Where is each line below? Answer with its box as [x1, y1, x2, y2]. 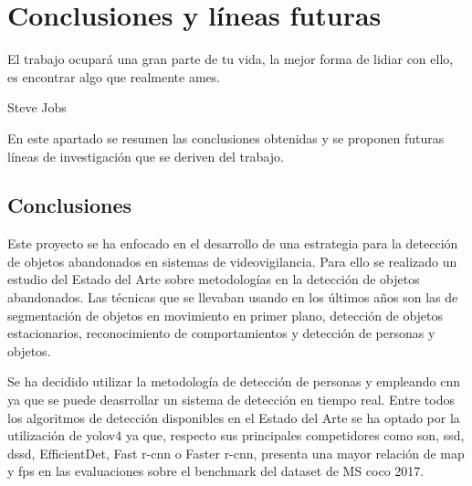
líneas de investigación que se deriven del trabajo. [7, 146, 284, 165]
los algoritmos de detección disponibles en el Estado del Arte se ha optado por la [7, 407, 460, 427]
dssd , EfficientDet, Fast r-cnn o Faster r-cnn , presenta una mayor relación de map [7, 443, 465, 462]
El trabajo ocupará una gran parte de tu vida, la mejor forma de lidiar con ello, [7, 49, 454, 69]
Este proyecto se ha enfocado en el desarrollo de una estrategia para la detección [7, 234, 458, 253]
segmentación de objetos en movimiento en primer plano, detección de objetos [7, 305, 444, 324]
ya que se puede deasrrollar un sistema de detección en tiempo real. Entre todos [7, 390, 455, 409]
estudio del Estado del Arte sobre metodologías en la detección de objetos [7, 269, 420, 289]
